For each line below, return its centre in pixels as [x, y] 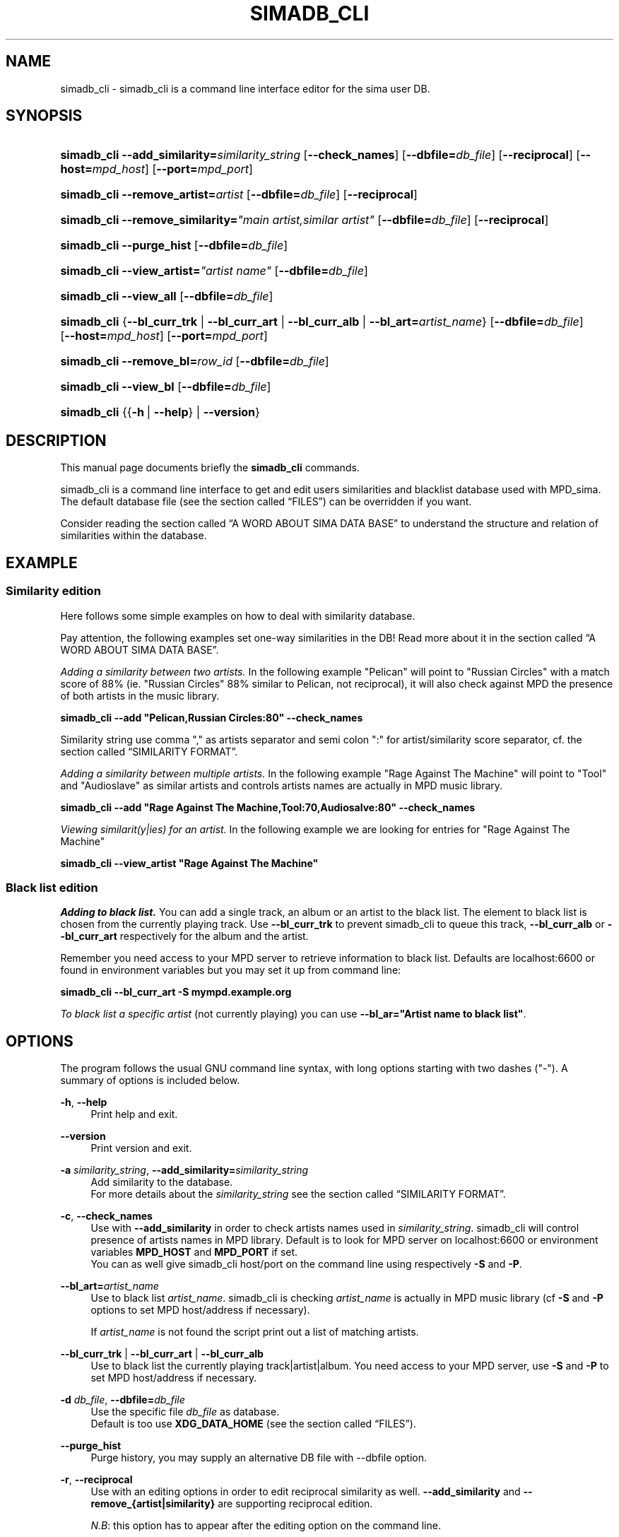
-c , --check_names [106, 1216]
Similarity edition [53, 591]
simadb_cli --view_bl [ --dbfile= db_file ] [166, 387]
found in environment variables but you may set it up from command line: [231, 970]
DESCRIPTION [56, 440]
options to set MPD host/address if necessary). [200, 1310]
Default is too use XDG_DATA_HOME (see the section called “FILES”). [253, 1424]
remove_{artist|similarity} [153, 1504]
